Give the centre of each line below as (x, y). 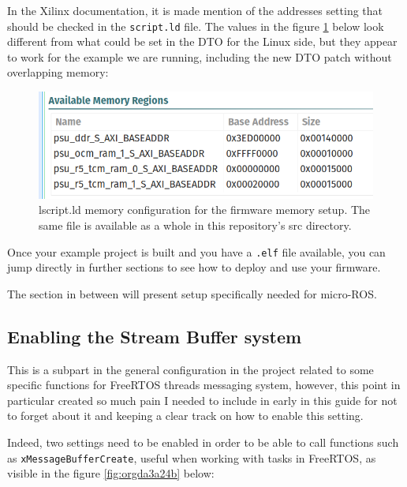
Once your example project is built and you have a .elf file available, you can (196, 251)
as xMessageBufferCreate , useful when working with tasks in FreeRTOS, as (192, 457)
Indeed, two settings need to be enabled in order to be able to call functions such (203, 442)
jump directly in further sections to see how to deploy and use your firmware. (194, 267)
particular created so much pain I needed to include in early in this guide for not (202, 400)
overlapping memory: (58, 72)
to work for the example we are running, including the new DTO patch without (200, 56)
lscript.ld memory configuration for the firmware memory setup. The (205, 210)
